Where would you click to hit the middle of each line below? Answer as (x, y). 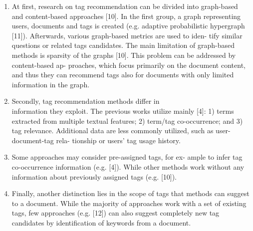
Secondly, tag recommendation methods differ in (86, 101)
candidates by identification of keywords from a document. (101, 222)
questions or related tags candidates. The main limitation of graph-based (123, 45)
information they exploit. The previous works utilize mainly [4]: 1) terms (123, 111)
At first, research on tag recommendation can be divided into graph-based (125, 6)
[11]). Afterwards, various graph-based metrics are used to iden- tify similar (127, 35)
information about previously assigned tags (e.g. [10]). (94, 176)
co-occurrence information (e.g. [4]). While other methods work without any (128, 166)
